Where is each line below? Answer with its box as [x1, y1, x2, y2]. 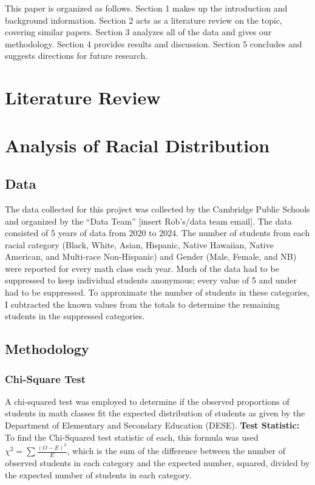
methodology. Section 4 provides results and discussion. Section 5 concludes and [5, 37, 302, 50]
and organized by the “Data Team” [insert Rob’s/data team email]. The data [5, 214, 292, 227]
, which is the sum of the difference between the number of [67, 444, 286, 457]
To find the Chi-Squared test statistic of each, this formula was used [5, 430, 259, 443]
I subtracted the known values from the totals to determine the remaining [5, 297, 280, 310]
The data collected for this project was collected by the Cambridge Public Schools [5, 202, 310, 215]
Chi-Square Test [5, 371, 86, 386]
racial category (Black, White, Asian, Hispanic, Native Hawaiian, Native [5, 238, 274, 251]
